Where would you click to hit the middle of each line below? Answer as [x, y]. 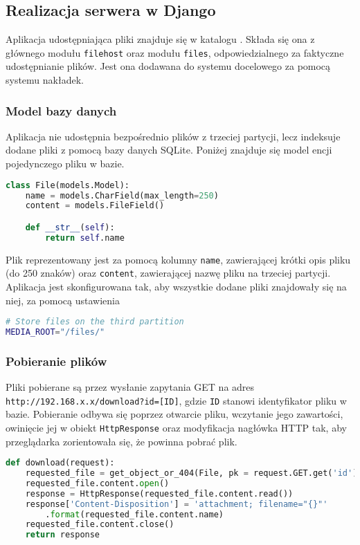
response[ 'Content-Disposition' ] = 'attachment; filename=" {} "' [177, 504]
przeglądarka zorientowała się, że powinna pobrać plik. [121, 441]
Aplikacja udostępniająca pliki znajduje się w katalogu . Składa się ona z [160, 39]
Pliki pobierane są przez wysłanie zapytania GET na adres [130, 387]
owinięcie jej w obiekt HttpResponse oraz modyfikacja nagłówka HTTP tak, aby [176, 427]
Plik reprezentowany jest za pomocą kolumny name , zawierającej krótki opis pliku [178, 259]
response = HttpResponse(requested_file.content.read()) [159, 493]
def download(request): [60, 463]
